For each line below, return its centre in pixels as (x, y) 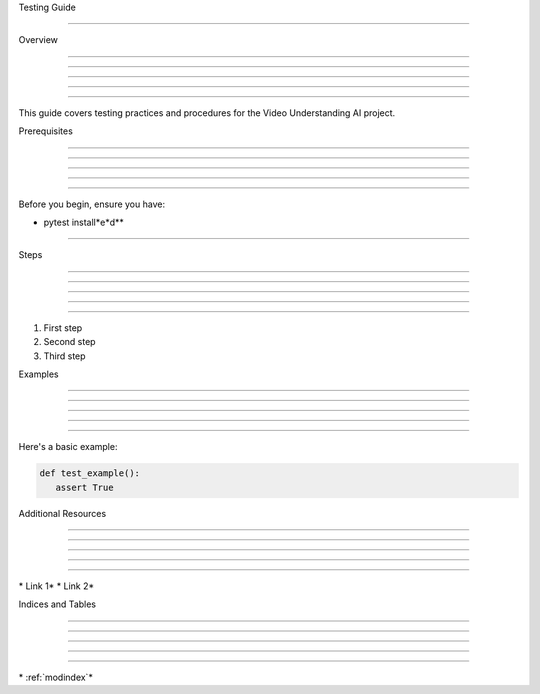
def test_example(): (89, 473)
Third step (64, 356)
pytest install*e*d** (84, 222)
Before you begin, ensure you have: (91, 204)
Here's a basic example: (68, 447)
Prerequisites (46, 131)
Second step (69, 342)
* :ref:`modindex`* (56, 677)
